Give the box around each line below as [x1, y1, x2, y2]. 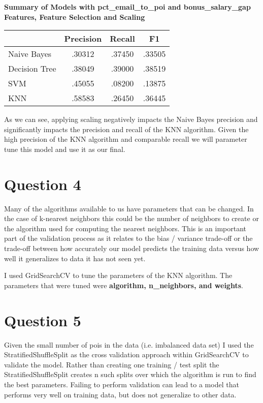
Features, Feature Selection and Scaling [4, 11, 145, 22]
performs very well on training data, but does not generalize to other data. [4, 389, 237, 399]
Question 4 [4, 173, 81, 194]
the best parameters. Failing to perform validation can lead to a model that [4, 379, 239, 389]
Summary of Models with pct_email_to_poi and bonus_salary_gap [4, 2, 251, 12]
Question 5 [4, 309, 81, 330]
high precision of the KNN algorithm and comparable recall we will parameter [4, 134, 247, 144]
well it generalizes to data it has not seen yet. [4, 253, 146, 263]
